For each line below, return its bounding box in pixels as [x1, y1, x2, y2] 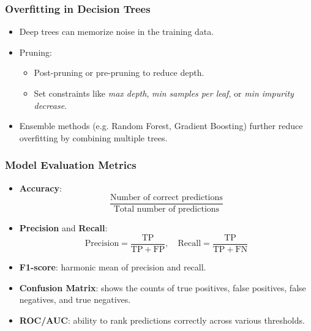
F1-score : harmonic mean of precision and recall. [19, 260, 206, 273]
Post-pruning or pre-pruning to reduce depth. [34, 66, 204, 79]
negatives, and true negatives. [19, 293, 131, 306]
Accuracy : [19, 181, 62, 194]
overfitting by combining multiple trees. [19, 131, 168, 144]
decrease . [34, 99, 67, 111]
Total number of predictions [113, 205, 220, 214]
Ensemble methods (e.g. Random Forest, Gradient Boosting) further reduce [19, 119, 303, 132]
